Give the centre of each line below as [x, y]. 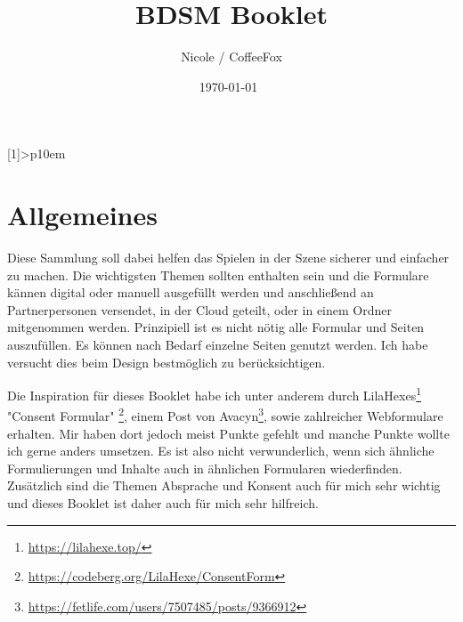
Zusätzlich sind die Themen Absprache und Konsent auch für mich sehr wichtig [224, 485]
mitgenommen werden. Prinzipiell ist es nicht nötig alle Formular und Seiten [216, 327]
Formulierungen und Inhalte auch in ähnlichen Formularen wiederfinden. [205, 468]
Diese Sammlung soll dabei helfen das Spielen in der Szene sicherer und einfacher [228, 258]
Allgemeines [82, 215]
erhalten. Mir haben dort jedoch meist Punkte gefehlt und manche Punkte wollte [228, 433]
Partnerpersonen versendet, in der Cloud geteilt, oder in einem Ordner [199, 309]
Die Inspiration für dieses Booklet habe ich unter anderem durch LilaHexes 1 [215, 394]
